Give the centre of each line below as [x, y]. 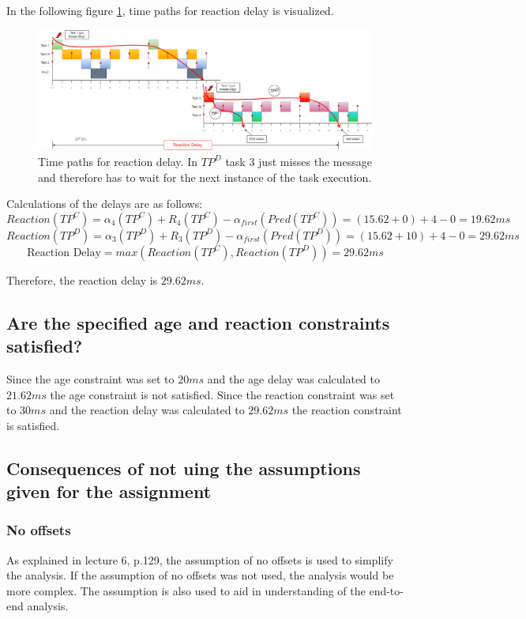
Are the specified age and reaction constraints [198, 322]
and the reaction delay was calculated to [147, 410]
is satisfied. [33, 425]
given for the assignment [109, 491]
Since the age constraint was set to [90, 378]
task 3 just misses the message [299, 161]
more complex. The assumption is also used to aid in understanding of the [186, 590]
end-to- [386, 590]
